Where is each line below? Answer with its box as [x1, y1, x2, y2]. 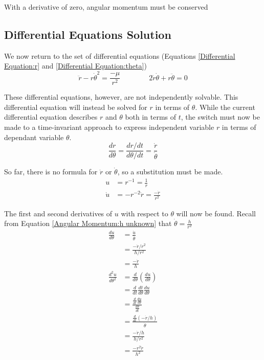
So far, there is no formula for [4, 166, 98, 177]
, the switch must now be [181, 111, 260, 122]
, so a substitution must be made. [117, 166, 223, 177]
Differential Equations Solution [4, 26, 171, 42]
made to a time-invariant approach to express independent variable [4, 122, 214, 132]
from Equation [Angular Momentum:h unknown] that [4, 218, 172, 229]
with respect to [121, 208, 168, 218]
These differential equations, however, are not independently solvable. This [4, 92, 238, 102]
